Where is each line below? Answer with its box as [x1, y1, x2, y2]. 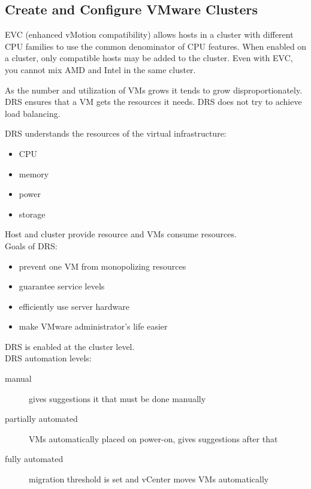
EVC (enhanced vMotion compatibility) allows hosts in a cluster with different [5, 28, 294, 41]
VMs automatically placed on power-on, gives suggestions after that [29, 432, 278, 445]
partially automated [5, 412, 78, 425]
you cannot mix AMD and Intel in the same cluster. [5, 63, 196, 76]
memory [19, 167, 49, 180]
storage [19, 207, 46, 220]
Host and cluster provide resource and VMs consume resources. [5, 228, 237, 240]
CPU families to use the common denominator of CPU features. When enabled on [5, 40, 307, 52]
